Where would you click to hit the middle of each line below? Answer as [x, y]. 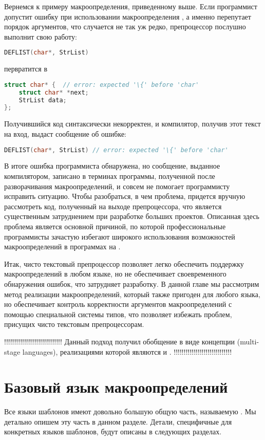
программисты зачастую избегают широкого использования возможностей [120, 236]
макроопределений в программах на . [62, 246]
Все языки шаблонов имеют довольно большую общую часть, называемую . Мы [130, 411]
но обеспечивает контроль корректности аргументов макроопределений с [118, 304]
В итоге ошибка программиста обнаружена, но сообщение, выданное [112, 166]
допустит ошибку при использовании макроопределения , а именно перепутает [128, 16]
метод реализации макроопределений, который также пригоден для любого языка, [132, 294]
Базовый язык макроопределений [116, 387]
